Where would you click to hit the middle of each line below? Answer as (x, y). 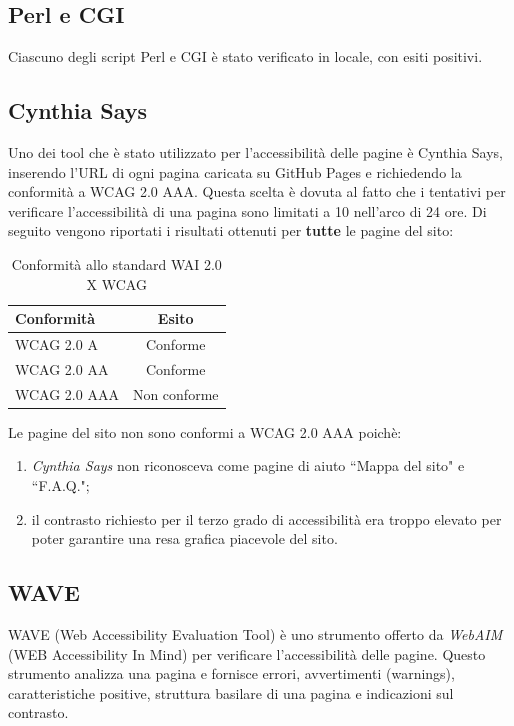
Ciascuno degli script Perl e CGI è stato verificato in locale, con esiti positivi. (245, 56)
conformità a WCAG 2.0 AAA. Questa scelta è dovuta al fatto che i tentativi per (257, 191)
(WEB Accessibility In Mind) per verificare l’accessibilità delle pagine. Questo (247, 653)
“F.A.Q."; (60, 484)
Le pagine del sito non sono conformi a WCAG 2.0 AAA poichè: (205, 431)
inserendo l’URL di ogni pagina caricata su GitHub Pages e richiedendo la (235, 171)
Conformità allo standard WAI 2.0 (116, 263)
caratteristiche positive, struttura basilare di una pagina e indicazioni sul (231, 692)
